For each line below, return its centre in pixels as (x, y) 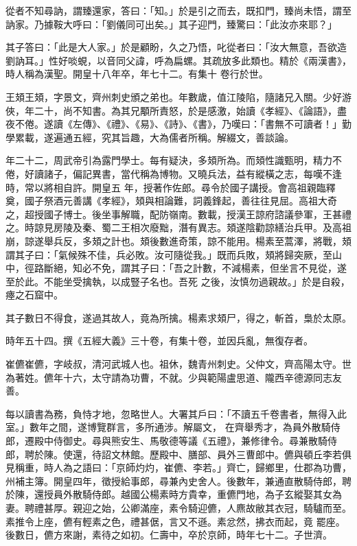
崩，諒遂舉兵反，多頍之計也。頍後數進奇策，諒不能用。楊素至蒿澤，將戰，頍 (178, 240)
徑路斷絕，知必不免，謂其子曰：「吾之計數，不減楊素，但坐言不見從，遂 (185, 268)
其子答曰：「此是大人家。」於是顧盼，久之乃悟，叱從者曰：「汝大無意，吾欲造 (176, 47)
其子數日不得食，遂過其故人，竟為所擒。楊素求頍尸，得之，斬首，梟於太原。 (178, 317)
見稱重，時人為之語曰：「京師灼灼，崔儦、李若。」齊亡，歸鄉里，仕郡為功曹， (178, 467)
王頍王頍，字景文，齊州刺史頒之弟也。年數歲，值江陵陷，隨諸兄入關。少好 (174, 96)
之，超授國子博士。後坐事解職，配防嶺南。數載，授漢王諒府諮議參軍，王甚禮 (178, 214)
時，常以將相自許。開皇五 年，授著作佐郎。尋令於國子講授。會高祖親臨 (166, 187)
